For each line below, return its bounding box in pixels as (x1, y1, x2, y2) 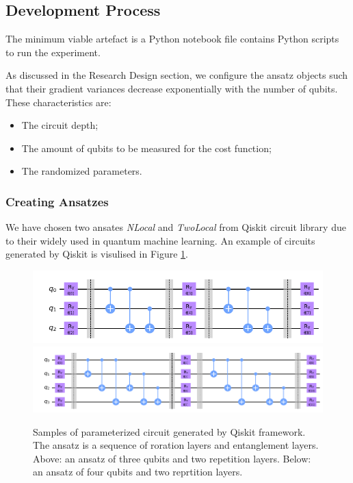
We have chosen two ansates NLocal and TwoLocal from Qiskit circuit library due (5, 220, 346, 234)
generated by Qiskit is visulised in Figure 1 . (5, 247, 188, 261)
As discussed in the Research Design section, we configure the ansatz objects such (5, 68, 348, 82)
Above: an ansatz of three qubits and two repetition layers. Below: (33, 451, 311, 465)
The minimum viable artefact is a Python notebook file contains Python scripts (5, 32, 339, 46)
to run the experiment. (5, 45, 101, 59)
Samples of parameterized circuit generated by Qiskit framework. (33, 424, 306, 438)
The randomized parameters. (21, 164, 142, 178)
